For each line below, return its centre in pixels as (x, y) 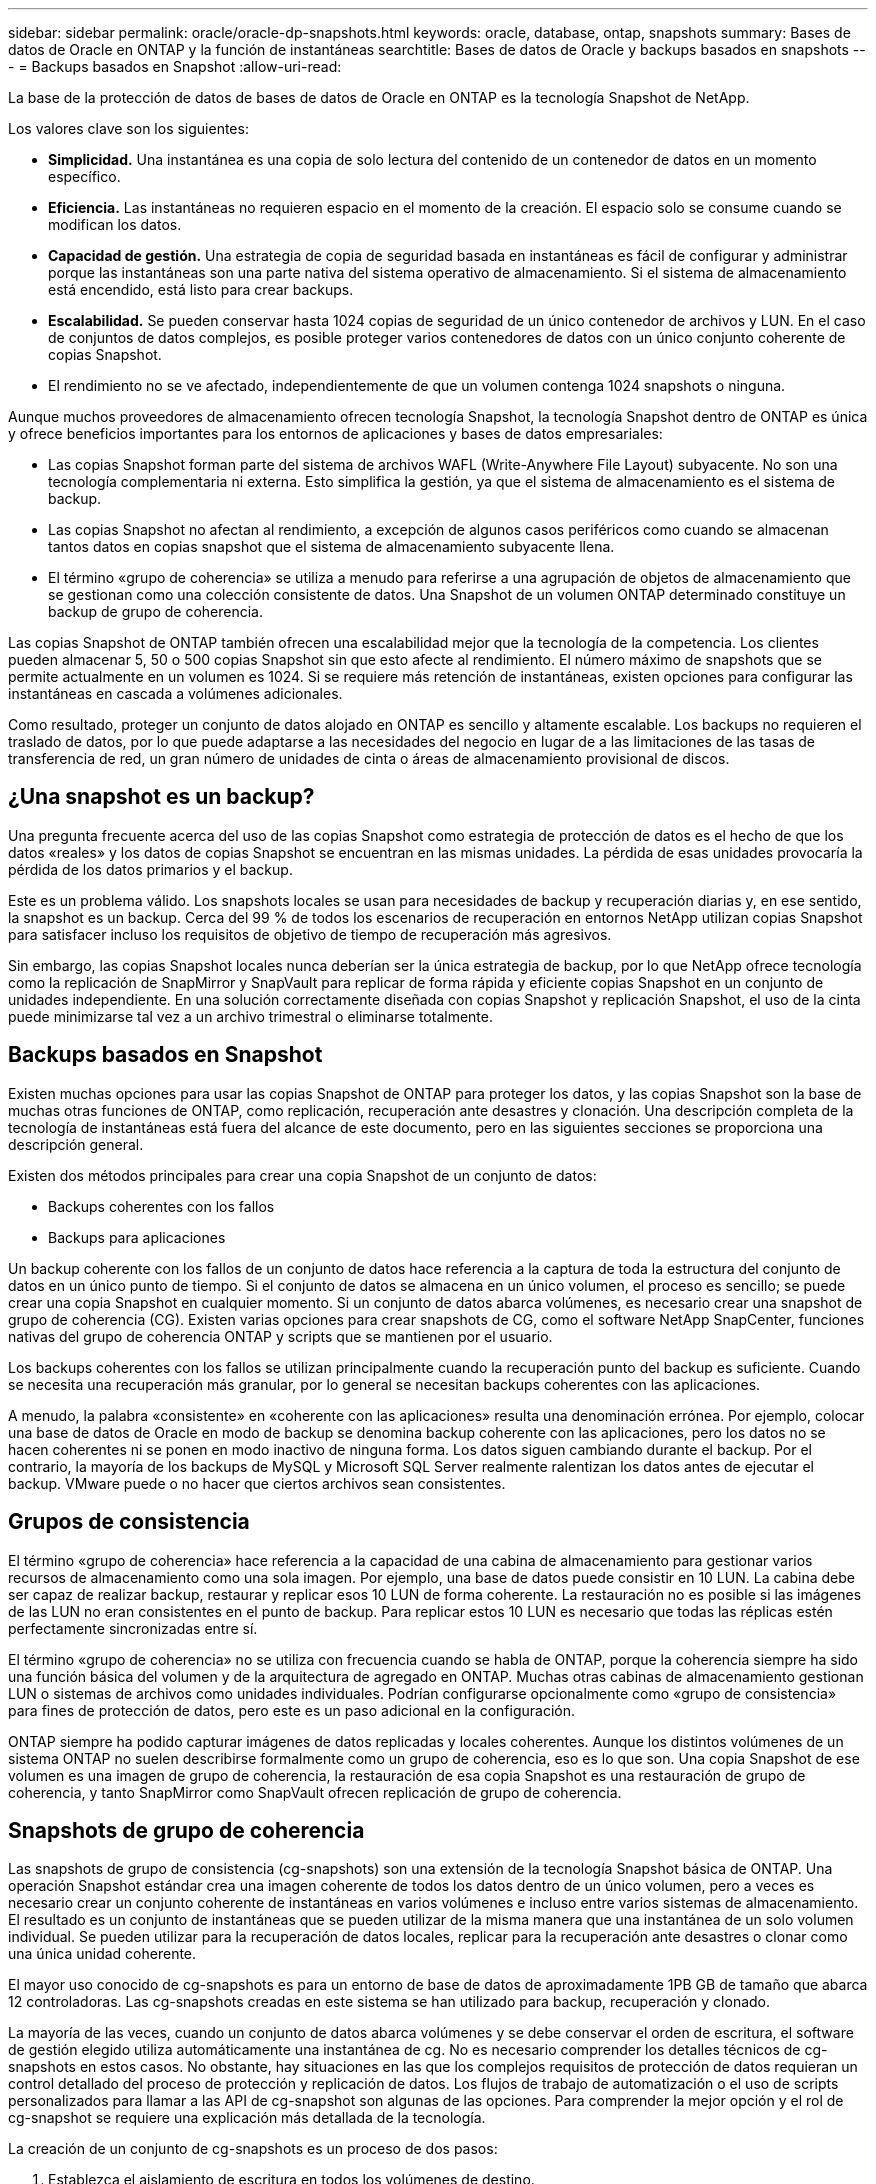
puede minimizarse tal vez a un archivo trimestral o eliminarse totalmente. (250, 1016)
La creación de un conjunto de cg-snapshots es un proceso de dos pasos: (253, 2149)
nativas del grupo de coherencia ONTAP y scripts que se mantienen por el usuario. (280, 1336)
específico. (84, 176)
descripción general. (76, 1144)
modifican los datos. (115, 224)
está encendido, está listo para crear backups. (201, 289)
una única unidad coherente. (102, 1954)
